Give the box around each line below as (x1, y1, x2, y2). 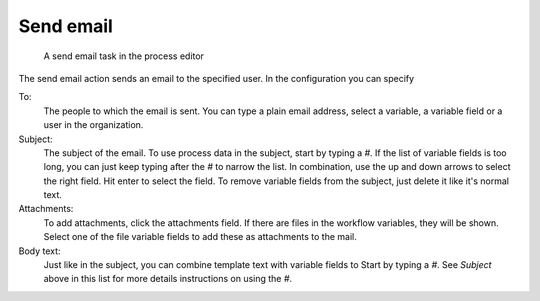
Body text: (18, 245, 61, 257)
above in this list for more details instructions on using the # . (43, 273, 293, 285)
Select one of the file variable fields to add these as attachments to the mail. (43, 231, 357, 243)
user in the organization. (43, 119, 144, 131)
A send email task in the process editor (43, 50, 205, 62)
